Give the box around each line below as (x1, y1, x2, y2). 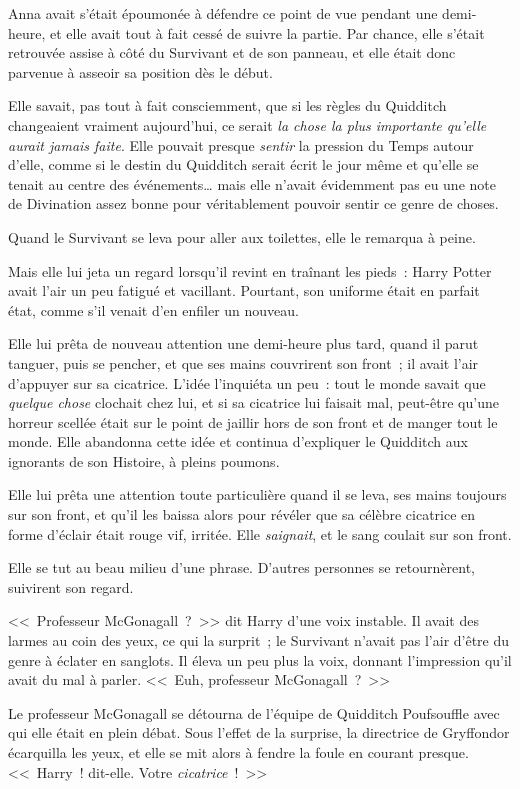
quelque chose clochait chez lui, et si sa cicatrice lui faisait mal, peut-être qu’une (8, 392, 499, 413)
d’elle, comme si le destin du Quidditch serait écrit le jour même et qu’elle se (8, 154, 479, 175)
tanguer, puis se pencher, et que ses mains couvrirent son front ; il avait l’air (8, 352, 479, 373)
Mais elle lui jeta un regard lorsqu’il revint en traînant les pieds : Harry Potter (8, 260, 492, 281)
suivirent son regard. (8, 576, 134, 597)
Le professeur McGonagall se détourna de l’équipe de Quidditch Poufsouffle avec (8, 702, 500, 723)
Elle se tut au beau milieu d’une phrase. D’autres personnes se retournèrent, (8, 557, 475, 578)
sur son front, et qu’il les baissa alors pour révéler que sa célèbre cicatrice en (8, 504, 476, 525)
